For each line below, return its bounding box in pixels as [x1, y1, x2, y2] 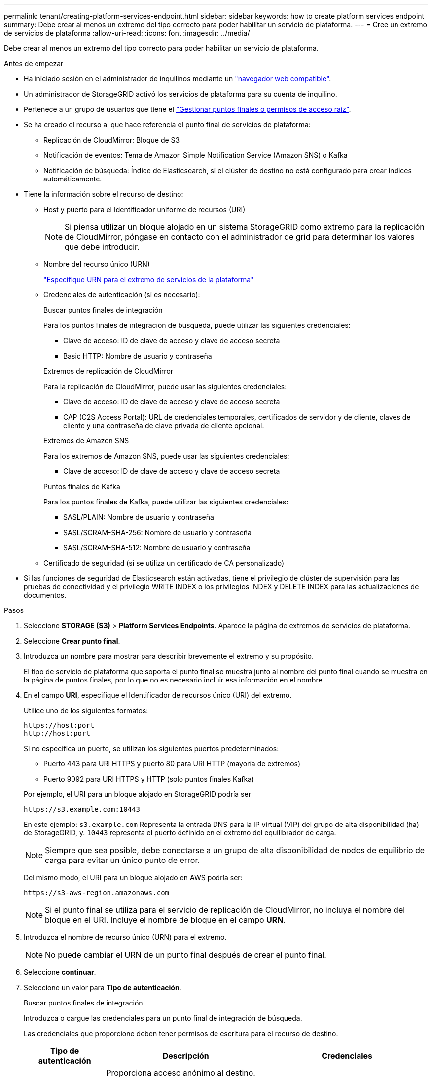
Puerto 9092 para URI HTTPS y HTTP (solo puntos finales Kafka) [43, 775, 254, 783]
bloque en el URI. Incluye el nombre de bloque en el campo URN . [45, 915, 286, 925]
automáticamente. [43, 175, 102, 183]
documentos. [24, 591, 67, 599]
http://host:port [24, 729, 90, 737]
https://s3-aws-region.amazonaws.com [24, 889, 170, 897]
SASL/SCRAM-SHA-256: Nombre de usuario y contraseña [63, 528, 252, 537]
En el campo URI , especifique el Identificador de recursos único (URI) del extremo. [24, 691, 292, 699]
